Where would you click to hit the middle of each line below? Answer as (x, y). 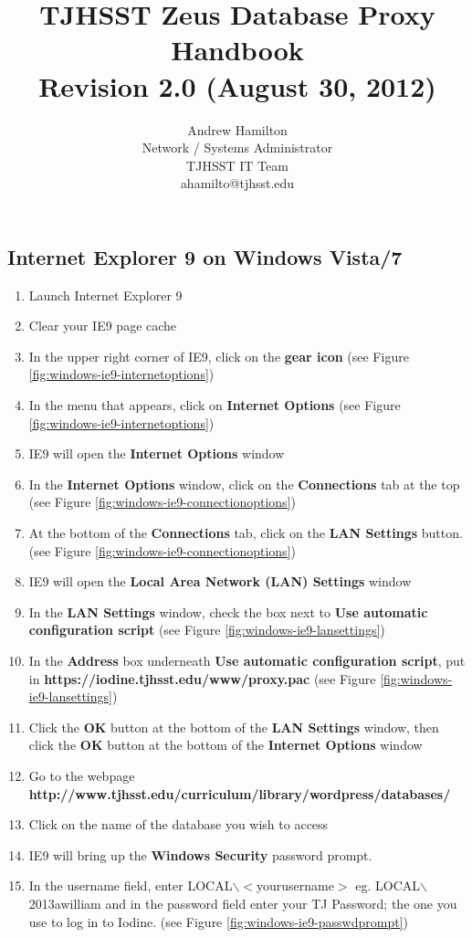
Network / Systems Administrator (237, 148)
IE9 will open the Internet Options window (157, 453)
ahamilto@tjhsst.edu (237, 183)
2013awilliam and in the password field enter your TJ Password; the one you (243, 903)
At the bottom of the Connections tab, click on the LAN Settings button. (246, 533)
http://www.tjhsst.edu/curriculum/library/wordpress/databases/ (240, 793)
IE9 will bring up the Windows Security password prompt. (200, 854)
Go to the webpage (82, 775)
